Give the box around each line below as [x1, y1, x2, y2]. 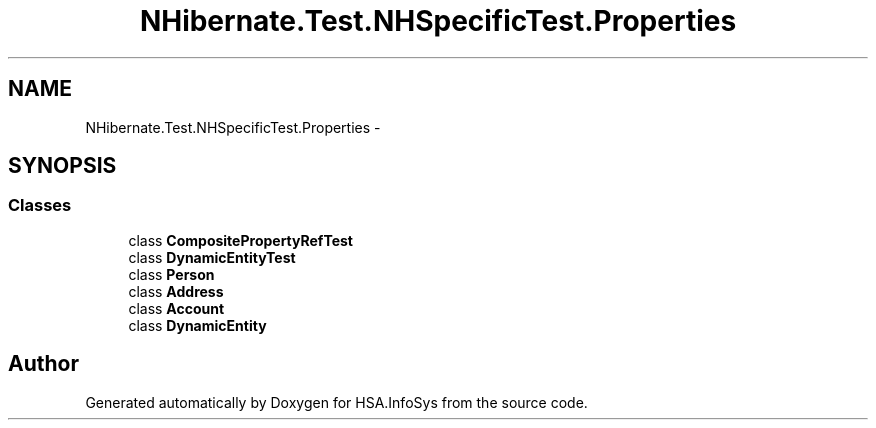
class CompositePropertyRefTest [128, 231, 354, 249]
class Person [128, 265, 215, 283]
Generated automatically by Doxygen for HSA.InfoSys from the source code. [85, 393, 588, 411]
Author [8, 351, 79, 377]
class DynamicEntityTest [128, 248, 296, 266]
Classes [8, 195, 72, 216]
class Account [128, 299, 225, 317]
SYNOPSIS [8, 153, 117, 179]
